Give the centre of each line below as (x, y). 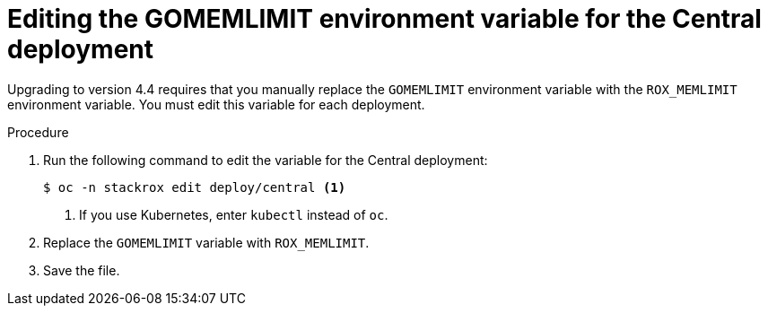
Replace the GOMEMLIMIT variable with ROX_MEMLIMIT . (206, 242)
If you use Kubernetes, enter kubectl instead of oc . (234, 214)
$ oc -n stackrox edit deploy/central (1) (195, 187)
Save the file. (82, 270)
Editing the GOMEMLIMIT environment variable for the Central (384, 19)
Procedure (38, 132)
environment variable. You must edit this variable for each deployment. (216, 104)
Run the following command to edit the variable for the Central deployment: (266, 160)
